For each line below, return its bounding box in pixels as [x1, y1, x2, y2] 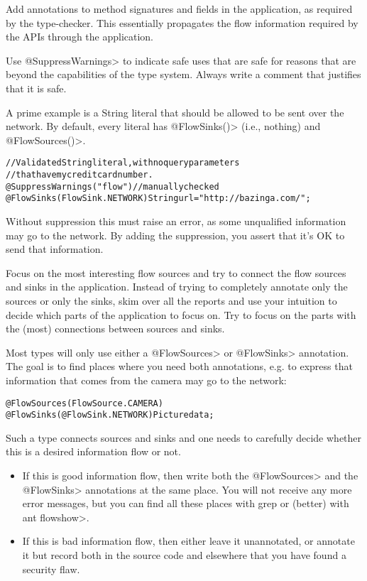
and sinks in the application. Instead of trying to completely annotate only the [6, 279, 348, 294]
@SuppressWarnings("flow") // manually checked [6, 181, 219, 192]
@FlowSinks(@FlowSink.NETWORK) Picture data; [6, 410, 214, 420]
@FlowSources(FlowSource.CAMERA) [6, 398, 163, 408]
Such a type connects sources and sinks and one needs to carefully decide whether [6, 430, 362, 445]
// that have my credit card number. [6, 170, 153, 180]
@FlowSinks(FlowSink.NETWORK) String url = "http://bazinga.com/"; [6, 193, 311, 204]
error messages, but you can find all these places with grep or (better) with [22, 496, 349, 511]
